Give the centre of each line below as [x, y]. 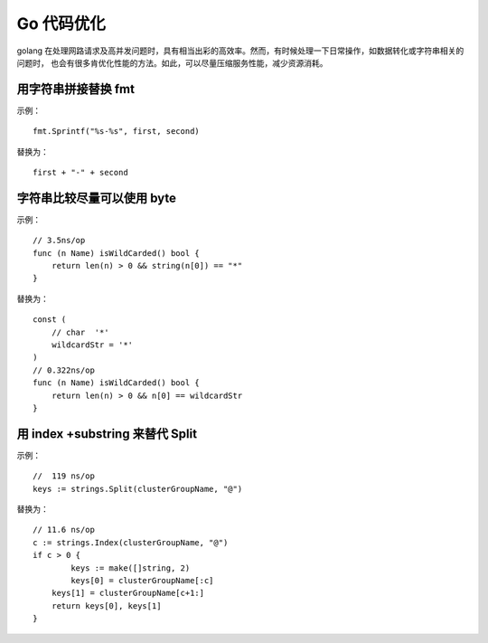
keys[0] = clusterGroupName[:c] [142, 581]
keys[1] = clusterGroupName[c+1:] [128, 593]
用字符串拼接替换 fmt [76, 89]
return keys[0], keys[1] [106, 605]
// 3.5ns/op [59, 241]
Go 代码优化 [61, 24]
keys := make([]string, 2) [131, 568]
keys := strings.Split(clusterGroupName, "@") [138, 489]
